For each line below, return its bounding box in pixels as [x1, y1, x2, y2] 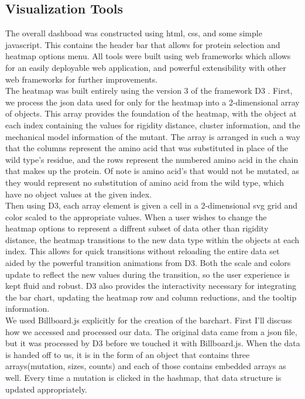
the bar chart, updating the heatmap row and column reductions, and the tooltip [5, 291, 297, 303]
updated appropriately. [5, 383, 87, 395]
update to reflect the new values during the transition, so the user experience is [5, 268, 290, 280]
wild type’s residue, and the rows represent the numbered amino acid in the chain [5, 153, 299, 165]
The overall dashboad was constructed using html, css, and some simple [5, 27, 262, 39]
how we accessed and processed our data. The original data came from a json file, [5, 325, 297, 337]
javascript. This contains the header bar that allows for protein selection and [5, 38, 280, 50]
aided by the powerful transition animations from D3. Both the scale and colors [5, 257, 291, 269]
